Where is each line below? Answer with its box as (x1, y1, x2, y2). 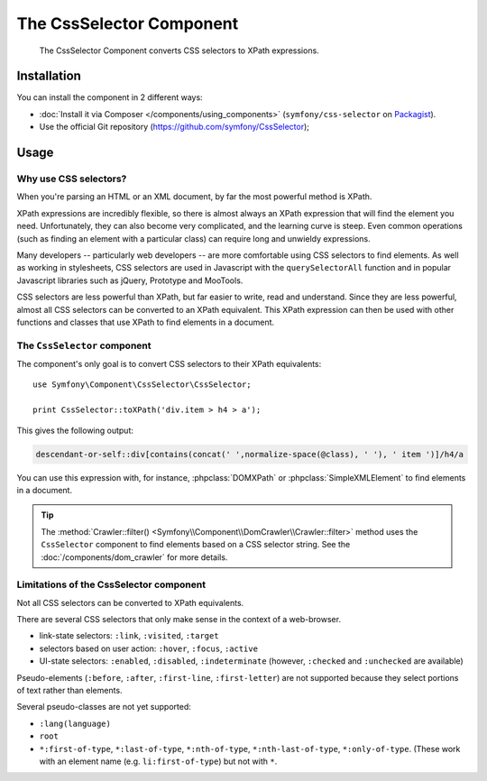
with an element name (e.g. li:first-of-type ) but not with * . (39, 756, 278, 767)
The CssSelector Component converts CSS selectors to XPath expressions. (39, 45, 319, 56)
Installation (16, 69, 81, 84)
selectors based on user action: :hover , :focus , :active (39, 643, 259, 654)
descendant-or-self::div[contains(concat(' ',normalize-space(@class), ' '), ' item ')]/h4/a (35, 449, 464, 459)
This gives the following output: (16, 425, 134, 436)
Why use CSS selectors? (16, 172, 127, 185)
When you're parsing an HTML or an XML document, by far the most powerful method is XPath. (16, 191, 372, 202)
